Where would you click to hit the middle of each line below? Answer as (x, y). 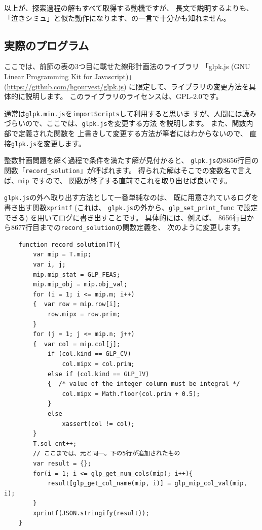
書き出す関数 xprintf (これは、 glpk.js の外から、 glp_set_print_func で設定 (131, 207)
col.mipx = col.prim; (98, 364)
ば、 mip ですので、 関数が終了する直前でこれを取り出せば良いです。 (118, 180)
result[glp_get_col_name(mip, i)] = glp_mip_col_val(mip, (147, 484)
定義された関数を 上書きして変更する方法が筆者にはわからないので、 (133, 133)
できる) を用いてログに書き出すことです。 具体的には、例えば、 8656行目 (125, 217)
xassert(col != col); (98, 424)
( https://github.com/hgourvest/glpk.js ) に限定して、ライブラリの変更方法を (126, 86)
